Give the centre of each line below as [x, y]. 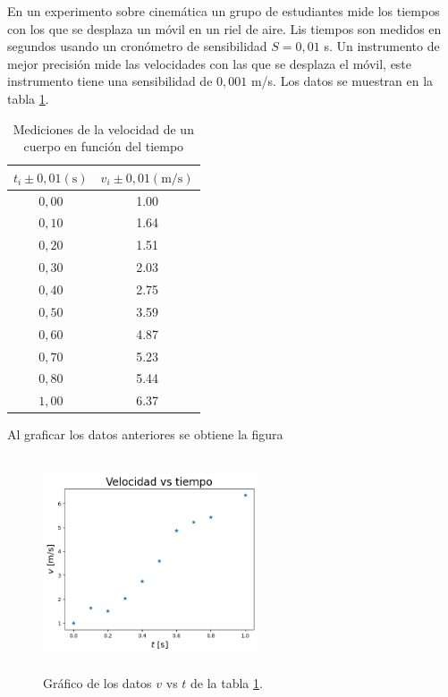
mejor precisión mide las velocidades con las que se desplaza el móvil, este [210, 63]
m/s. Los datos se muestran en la [342, 81]
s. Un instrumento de [382, 46]
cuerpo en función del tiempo [104, 146]
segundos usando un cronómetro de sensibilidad [137, 46]
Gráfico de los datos [97, 683]
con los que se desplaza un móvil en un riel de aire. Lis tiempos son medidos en [224, 28]
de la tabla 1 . [227, 683]
